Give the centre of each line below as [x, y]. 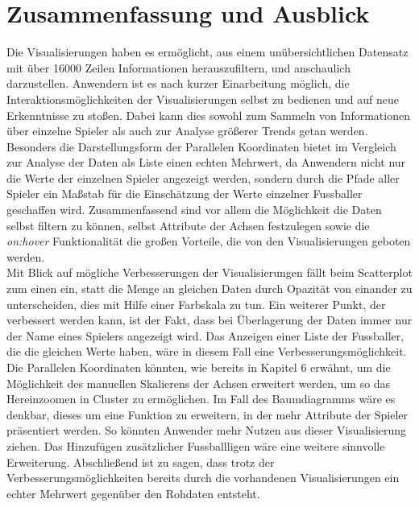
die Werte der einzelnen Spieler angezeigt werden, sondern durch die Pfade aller [203, 177]
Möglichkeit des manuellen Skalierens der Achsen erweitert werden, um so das [199, 383]
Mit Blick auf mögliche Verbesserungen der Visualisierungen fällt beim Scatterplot [209, 272]
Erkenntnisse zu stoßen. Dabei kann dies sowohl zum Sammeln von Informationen [208, 115]
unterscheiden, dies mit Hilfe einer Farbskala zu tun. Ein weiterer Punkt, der [196, 304]
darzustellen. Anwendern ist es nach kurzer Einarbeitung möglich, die [178, 83]
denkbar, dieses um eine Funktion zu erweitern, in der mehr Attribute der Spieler [207, 414]
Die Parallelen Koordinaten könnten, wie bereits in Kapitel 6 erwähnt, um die [199, 367]
